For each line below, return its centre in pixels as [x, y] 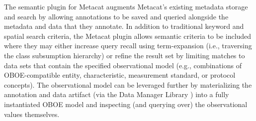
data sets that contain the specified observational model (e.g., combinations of [123, 65]
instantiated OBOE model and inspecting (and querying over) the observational [126, 104]
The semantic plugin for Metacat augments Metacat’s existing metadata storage [126, 6]
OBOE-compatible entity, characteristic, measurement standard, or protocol [120, 75]
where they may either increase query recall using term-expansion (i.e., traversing [128, 46]
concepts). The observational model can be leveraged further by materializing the [128, 84]
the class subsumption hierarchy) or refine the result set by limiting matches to [125, 55]
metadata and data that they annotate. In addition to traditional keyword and [124, 26]
